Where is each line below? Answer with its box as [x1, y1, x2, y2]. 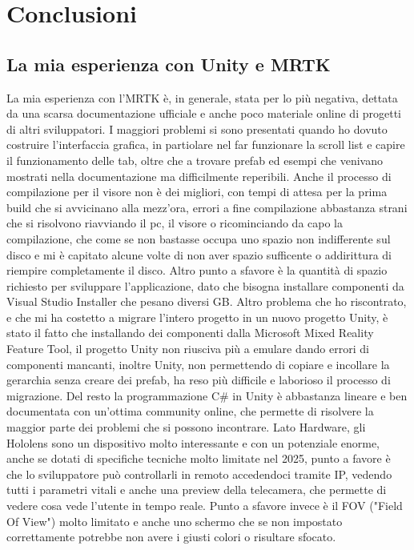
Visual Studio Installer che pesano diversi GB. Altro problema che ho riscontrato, [6, 293, 407, 310]
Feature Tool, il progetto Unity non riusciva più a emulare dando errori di [6, 340, 369, 357]
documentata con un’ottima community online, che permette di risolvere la [6, 403, 374, 420]
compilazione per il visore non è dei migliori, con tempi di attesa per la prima [6, 183, 388, 200]
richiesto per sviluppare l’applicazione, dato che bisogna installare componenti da [6, 277, 404, 294]
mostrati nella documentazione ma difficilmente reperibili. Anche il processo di [6, 167, 392, 184]
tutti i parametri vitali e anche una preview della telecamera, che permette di [6, 481, 387, 498]
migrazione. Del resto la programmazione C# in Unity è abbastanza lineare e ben [6, 387, 408, 403]
